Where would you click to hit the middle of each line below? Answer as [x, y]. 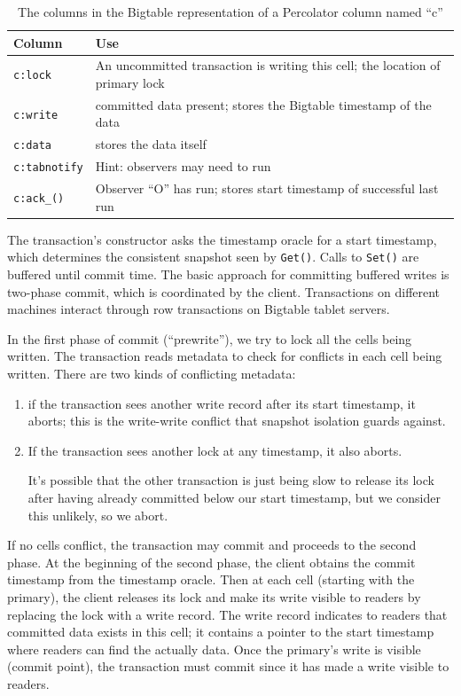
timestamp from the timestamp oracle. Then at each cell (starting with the [211, 579]
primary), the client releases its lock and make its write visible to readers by [214, 596]
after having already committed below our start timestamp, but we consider [234, 497]
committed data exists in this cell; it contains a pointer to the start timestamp [221, 632]
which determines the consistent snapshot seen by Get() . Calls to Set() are [213, 257]
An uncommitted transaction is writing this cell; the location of [268, 65]
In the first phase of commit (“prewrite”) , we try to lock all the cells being [210, 338]
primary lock [130, 83]
